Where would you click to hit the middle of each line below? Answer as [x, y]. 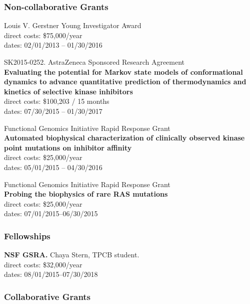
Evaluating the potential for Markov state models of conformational [123, 71]
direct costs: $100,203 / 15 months [57, 101]
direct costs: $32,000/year [43, 264]
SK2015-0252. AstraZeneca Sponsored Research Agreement [94, 62]
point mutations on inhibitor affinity [68, 147]
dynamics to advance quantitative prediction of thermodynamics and [125, 82]
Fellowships [27, 236]
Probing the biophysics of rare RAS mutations [86, 194]
